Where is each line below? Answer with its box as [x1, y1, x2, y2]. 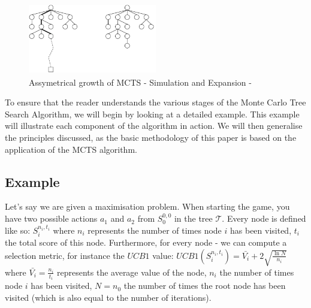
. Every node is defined [222, 212, 306, 225]
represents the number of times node [87, 224, 222, 236]
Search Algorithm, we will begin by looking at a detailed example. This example [5, 107, 300, 120]
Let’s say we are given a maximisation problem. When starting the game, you [5, 200, 290, 213]
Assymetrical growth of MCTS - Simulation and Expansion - [29, 76, 252, 88]
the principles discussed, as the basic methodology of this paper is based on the [5, 131, 297, 144]
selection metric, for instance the [5, 249, 125, 261]
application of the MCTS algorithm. [5, 143, 137, 155]
